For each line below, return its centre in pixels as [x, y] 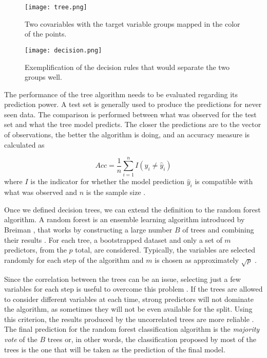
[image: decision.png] [63, 50]
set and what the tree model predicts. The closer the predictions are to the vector [133, 124]
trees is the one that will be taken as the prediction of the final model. [115, 349]
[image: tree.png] [56, 7]
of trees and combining [218, 229]
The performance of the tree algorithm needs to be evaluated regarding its [121, 94]
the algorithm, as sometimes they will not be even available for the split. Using [128, 309]
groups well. [43, 77]
